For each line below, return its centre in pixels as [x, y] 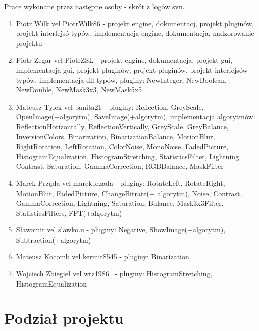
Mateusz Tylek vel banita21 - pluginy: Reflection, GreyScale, [110, 106]
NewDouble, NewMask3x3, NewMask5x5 [79, 90]
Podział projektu [64, 318]
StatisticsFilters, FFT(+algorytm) [69, 212]
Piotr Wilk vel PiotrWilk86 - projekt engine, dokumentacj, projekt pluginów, [135, 23]
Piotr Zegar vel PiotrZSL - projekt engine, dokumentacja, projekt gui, [124, 60]
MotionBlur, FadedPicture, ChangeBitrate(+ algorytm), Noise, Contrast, [129, 193]
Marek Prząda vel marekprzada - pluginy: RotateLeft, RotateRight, [120, 183]
